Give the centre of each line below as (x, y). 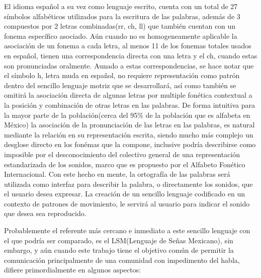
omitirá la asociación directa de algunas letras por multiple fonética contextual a (128, 95)
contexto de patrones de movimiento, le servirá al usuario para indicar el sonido (127, 203)
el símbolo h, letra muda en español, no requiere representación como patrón (122, 75)
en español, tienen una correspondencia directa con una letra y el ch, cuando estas (131, 55)
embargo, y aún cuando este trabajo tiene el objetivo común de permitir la (119, 250)
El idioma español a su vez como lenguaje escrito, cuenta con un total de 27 (121, 6)
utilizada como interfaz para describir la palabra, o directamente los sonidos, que (128, 184)
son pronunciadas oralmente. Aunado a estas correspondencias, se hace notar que (129, 65)
